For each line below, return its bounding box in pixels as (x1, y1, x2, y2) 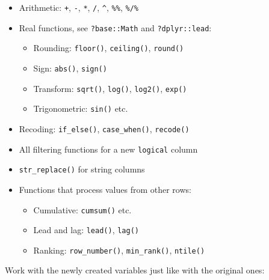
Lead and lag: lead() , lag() (33, 224, 139, 236)
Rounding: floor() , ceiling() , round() (33, 41, 184, 54)
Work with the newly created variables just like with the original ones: (5, 264, 265, 276)
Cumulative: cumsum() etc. (33, 203, 132, 216)
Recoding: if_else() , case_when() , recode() (19, 122, 190, 135)
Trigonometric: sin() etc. (33, 102, 128, 115)
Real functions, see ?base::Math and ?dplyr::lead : (19, 21, 212, 34)
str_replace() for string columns (19, 163, 145, 175)
